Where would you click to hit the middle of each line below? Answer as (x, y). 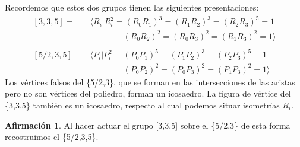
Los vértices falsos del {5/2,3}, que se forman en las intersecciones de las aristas (150, 82)
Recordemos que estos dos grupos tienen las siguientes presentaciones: (132, 7)
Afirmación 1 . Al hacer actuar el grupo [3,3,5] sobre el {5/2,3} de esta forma (148, 125)
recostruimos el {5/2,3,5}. (52, 137)
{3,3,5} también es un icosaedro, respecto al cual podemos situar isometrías (142, 105)
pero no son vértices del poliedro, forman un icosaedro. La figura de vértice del (148, 93)
